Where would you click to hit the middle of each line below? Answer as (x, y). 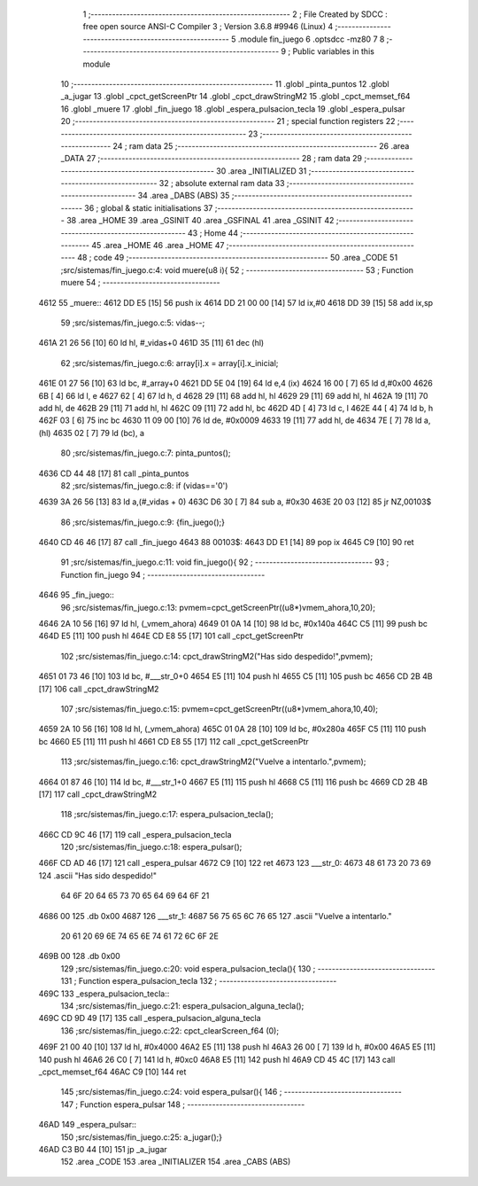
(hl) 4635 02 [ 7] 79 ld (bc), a (92, 433)
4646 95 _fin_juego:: (77, 595)
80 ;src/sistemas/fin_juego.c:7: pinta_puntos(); (146, 453)
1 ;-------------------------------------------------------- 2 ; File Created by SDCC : (235, 14)
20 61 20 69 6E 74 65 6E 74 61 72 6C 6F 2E (139, 936)
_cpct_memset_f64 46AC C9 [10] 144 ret (112, 1072)
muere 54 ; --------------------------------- (140, 283)
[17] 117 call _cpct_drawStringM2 (98, 794)
